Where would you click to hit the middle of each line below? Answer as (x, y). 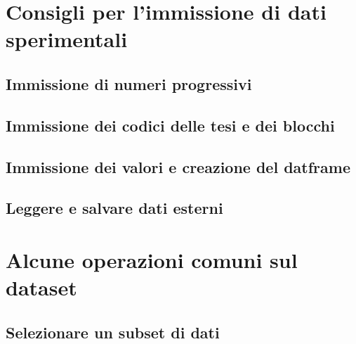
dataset (41, 287)
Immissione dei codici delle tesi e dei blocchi (170, 125)
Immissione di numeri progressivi (129, 83)
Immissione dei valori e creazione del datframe (178, 166)
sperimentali (67, 39)
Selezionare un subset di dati (113, 332)
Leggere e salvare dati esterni (114, 208)
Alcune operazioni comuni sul (152, 259)
